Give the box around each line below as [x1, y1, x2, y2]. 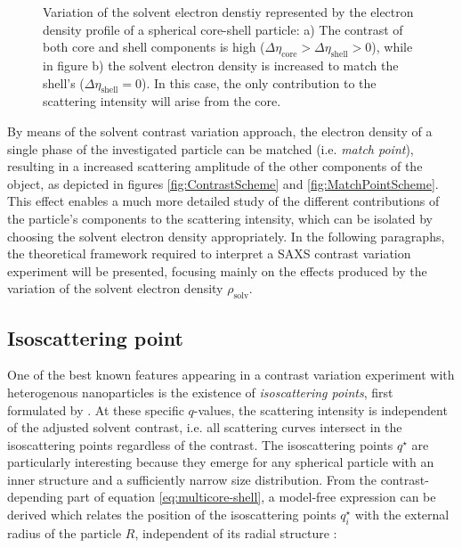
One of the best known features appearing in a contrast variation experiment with [7, 365, 455, 384]
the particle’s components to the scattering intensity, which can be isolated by [7, 209, 434, 227]
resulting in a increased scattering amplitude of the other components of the [7, 157, 423, 176]
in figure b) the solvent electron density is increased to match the [43, 55, 399, 74]
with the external [354, 505, 450, 524]
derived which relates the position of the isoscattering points [7, 505, 336, 524]
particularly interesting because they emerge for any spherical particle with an [7, 453, 434, 471]
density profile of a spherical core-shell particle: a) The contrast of [43, 20, 403, 38]
